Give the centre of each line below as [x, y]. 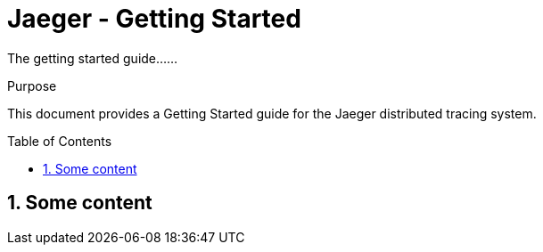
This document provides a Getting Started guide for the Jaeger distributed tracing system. [272, 113]
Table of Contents [60, 141]
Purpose [32, 85]
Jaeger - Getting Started [154, 19]
